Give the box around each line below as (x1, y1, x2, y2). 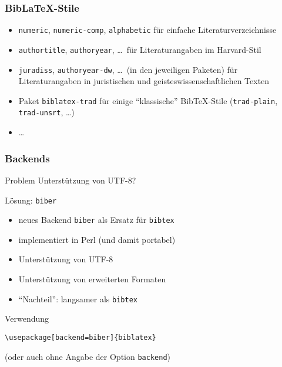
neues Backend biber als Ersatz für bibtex (18, 213, 174, 226)
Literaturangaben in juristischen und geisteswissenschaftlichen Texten (18, 75, 270, 87)
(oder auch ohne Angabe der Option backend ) (5, 350, 171, 362)
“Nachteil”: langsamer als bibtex (18, 292, 137, 305)
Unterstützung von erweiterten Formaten (18, 273, 166, 285)
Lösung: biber (5, 193, 57, 206)
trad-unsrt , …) (18, 106, 75, 118)
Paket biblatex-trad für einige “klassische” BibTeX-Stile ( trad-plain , (18, 94, 278, 106)
